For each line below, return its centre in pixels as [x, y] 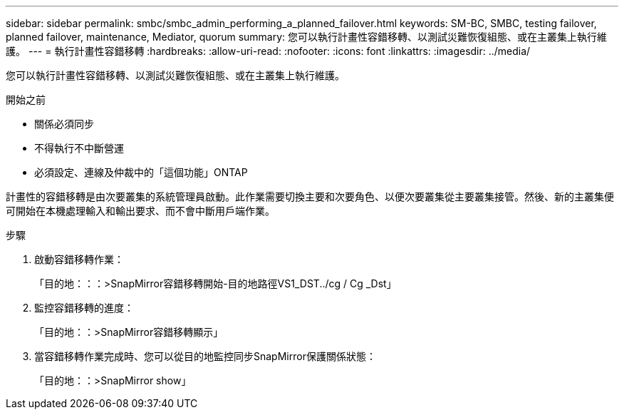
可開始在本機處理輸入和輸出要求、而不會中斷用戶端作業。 [140, 211]
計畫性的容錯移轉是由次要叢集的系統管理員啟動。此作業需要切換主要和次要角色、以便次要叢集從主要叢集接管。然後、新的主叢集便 [310, 196]
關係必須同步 [64, 124]
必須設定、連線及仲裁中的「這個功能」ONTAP [141, 172]
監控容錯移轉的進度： [84, 308]
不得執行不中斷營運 [79, 148]
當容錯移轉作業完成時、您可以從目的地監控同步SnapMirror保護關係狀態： [205, 356]
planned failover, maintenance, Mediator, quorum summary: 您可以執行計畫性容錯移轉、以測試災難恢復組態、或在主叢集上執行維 [307, 37]
